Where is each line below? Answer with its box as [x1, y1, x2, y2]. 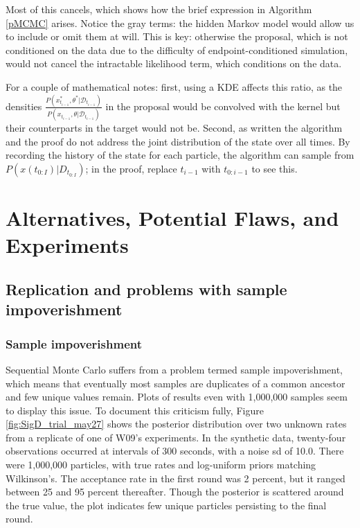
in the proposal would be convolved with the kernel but [105, 98, 341, 113]
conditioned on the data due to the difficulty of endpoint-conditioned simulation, [6, 42, 348, 57]
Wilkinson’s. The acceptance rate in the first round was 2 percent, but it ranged [6, 470, 345, 485]
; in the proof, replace [85, 161, 177, 175]
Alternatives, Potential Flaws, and [6, 204, 339, 232]
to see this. [251, 161, 298, 175]
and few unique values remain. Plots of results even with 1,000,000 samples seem [6, 389, 348, 404]
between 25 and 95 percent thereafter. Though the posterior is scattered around [6, 484, 344, 499]
